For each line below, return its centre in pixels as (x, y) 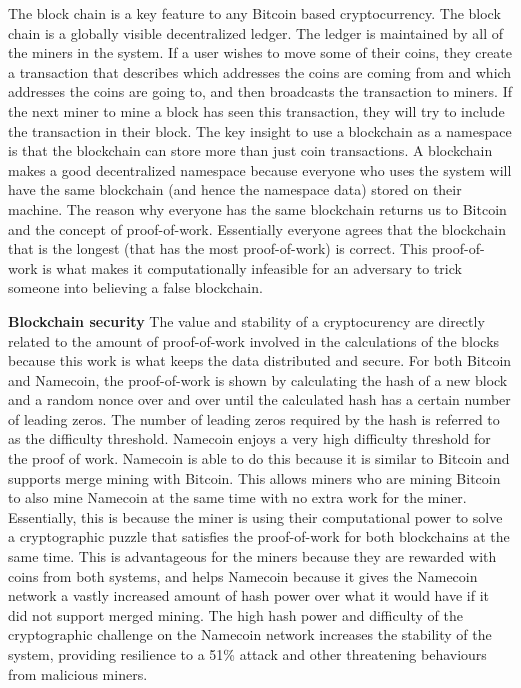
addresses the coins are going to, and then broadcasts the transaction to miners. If (260, 91)
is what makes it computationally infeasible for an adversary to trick (252, 267)
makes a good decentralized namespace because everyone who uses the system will (260, 169)
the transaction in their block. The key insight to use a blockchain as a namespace (260, 130)
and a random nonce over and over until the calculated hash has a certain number (259, 399)
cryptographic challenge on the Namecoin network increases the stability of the (250, 634)
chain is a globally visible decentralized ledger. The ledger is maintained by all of (256, 32)
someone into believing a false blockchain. (135, 287)
